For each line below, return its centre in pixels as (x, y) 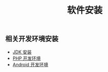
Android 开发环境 (30, 64)
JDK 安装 (22, 52)
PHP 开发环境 (27, 58)
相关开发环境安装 (32, 39)
